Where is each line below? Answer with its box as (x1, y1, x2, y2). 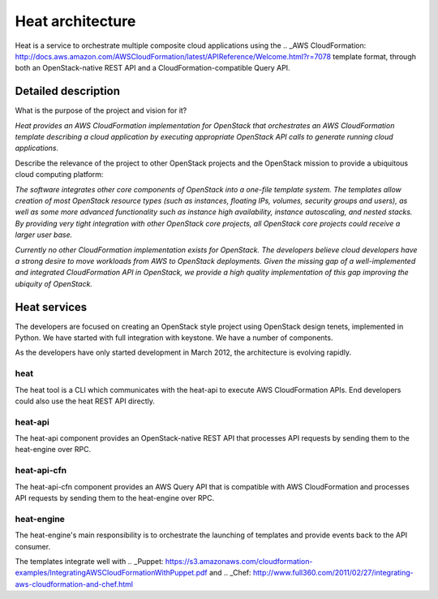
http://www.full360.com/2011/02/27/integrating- (252, 568, 414, 578)
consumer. (15, 541, 51, 551)
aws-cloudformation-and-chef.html (15, 579, 134, 588)
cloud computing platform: (15, 170, 104, 179)
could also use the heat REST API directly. (15, 396, 156, 406)
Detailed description (15, 84, 121, 98)
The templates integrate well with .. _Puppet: (15, 556, 164, 566)
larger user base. (15, 230, 73, 239)
